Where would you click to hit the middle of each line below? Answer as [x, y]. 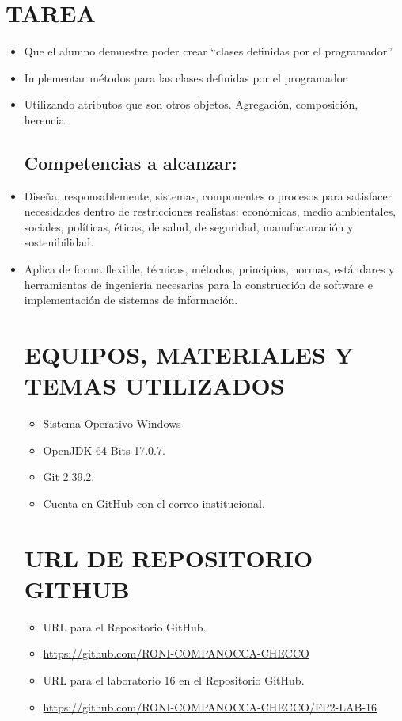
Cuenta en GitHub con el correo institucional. [154, 503]
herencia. [46, 119]
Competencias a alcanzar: [131, 162]
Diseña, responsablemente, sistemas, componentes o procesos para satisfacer [208, 195]
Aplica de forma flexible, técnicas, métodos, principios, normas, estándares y [209, 269]
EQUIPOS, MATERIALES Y [189, 355]
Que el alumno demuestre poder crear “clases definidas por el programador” [208, 51]
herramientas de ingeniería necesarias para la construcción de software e [198, 284]
